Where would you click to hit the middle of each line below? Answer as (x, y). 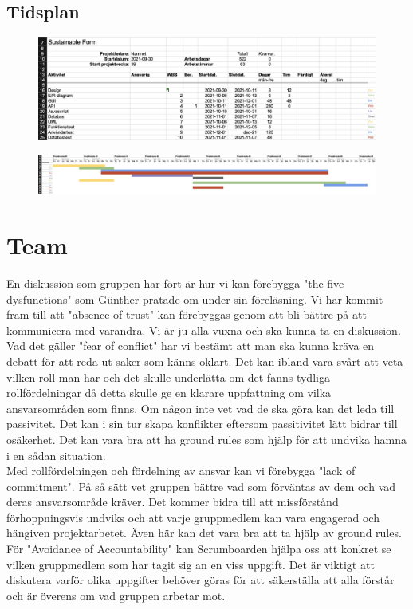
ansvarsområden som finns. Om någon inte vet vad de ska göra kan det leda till (201, 408)
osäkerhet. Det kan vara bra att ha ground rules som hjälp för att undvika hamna (206, 439)
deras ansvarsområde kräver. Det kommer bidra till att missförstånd (173, 502)
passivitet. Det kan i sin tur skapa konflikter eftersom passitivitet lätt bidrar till (202, 424)
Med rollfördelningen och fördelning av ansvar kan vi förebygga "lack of (181, 471)
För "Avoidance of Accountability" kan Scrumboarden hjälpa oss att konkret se (199, 549)
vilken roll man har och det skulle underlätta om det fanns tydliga (168, 377)
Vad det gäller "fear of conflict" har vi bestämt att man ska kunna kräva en (191, 346)
